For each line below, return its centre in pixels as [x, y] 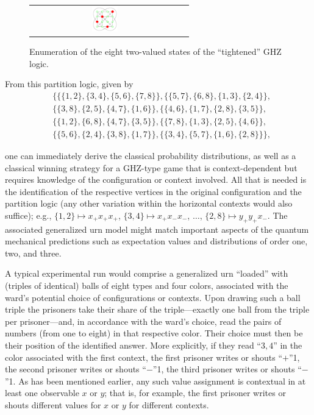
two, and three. [33, 253]
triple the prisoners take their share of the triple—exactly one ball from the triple [157, 309]
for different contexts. [169, 405]
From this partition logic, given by [69, 84]
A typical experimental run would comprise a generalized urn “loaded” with [147, 273]
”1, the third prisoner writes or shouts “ [227, 369]
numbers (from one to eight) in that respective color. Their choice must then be [154, 333]
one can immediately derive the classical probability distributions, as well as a [151, 155]
